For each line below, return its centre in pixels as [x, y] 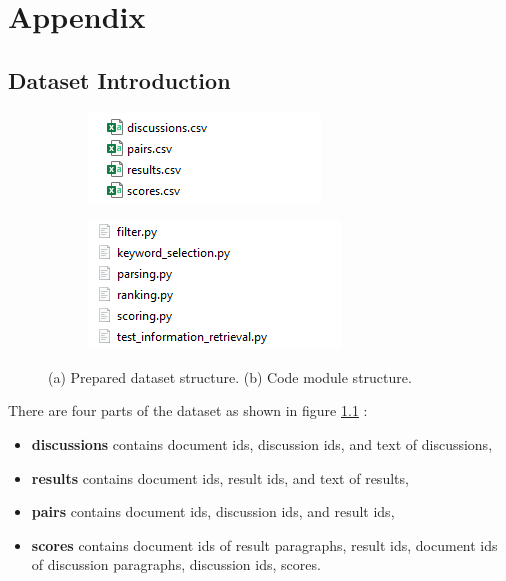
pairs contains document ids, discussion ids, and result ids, [213, 511]
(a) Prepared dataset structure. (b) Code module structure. [230, 376]
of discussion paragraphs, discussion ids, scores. [176, 564]
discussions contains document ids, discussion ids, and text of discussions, [262, 443]
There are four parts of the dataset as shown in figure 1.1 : [188, 410]
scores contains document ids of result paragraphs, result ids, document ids [264, 544]
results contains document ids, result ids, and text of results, [220, 477]
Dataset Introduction [119, 79]
